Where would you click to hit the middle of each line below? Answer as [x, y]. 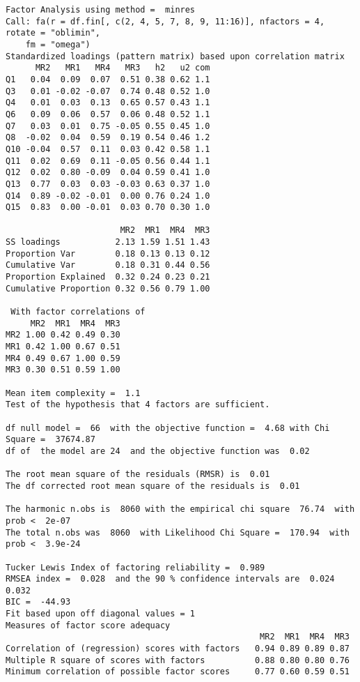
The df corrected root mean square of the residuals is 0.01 [153, 486]
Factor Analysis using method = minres [101, 10]
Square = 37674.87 [50, 440]
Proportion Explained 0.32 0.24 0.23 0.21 [108, 277]
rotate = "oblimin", [53, 33]
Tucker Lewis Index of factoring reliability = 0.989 [135, 567]
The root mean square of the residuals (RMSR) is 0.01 [138, 475]
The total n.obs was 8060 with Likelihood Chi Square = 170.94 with [178, 532]
